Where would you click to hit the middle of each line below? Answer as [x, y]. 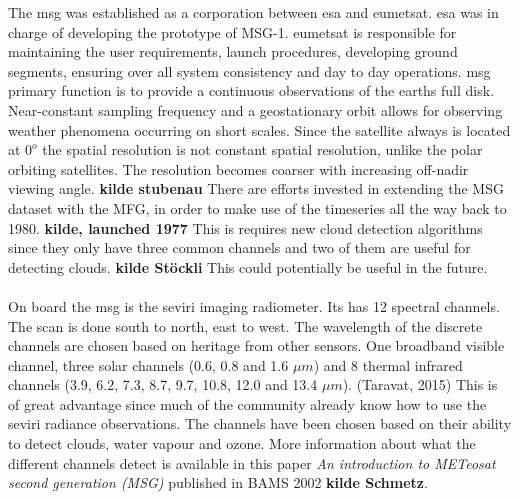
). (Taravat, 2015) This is [420, 384]
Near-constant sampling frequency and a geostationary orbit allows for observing [255, 109]
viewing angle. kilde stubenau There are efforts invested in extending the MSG [256, 188]
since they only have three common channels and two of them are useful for [239, 247]
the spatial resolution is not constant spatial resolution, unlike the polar [262, 149]
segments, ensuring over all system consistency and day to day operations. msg [249, 70]
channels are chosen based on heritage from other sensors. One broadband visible [256, 345]
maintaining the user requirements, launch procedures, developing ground [233, 51]
